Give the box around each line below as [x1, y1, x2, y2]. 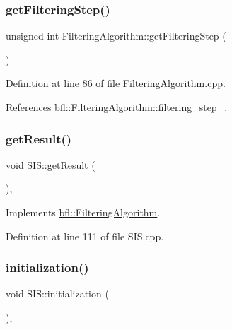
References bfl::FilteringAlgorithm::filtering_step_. [6, 100, 228, 114]
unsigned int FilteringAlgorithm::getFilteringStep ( [6, 28, 226, 43]
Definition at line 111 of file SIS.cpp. [6, 228, 164, 243]
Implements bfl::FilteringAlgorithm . [6, 205, 161, 219]
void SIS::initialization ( [6, 286, 109, 301]
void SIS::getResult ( [6, 157, 95, 172]
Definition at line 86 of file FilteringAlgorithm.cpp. [6, 76, 226, 90]
